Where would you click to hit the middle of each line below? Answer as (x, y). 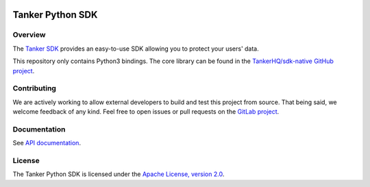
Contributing (34, 88)
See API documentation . (47, 143)
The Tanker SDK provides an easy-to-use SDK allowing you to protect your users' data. (136, 49)
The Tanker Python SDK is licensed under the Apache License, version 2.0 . (119, 174)
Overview (29, 35)
